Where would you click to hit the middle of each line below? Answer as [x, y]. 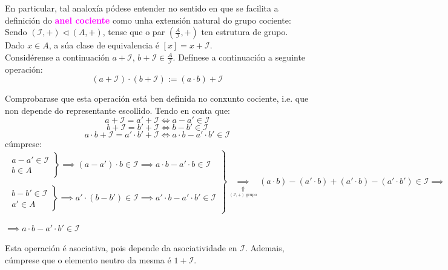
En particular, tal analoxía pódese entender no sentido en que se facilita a [142, 8]
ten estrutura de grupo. [245, 32]
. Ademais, [265, 248]
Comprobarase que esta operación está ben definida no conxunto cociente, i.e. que [157, 98]
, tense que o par [134, 32]
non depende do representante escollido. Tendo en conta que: [118, 110]
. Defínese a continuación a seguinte [239, 57]
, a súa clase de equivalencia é [104, 45]
